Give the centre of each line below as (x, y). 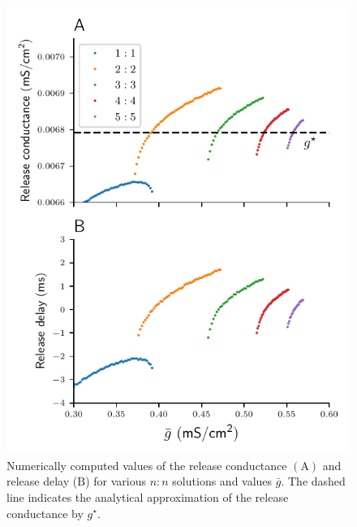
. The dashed (313, 481)
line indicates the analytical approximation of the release (148, 497)
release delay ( (42, 481)
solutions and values (222, 481)
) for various (116, 481)
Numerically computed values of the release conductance (147, 465)
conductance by (45, 513)
